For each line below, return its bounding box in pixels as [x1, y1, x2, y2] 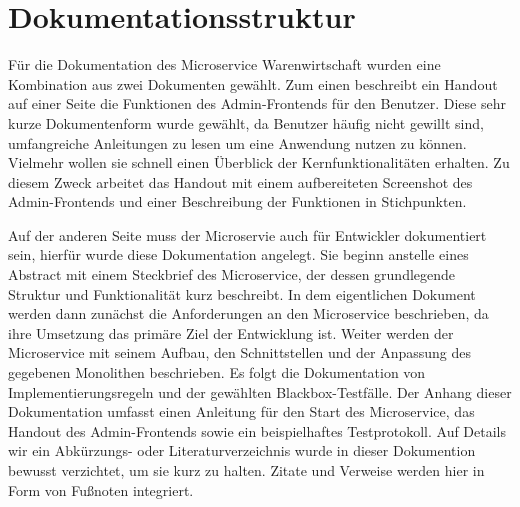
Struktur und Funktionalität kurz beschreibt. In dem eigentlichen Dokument [8, 283, 476, 304]
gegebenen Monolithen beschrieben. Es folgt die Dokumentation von [8, 362, 426, 383]
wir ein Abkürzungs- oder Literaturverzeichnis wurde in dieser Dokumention [8, 440, 476, 461]
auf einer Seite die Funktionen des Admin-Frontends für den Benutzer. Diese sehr [8, 93, 506, 114]
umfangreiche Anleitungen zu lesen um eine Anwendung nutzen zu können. [8, 132, 467, 153]
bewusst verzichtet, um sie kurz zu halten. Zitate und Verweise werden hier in [8, 460, 485, 480]
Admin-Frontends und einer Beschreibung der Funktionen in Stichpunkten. [8, 191, 467, 212]
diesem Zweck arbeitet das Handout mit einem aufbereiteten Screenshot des [8, 171, 473, 192]
